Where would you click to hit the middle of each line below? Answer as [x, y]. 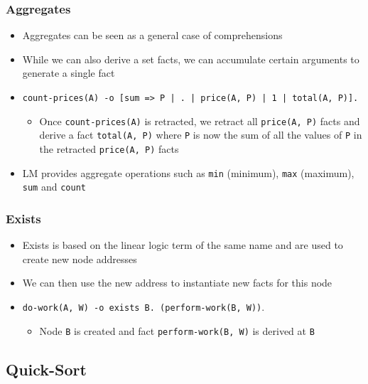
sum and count [54, 187]
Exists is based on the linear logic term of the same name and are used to [183, 245]
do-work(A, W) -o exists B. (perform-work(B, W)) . [144, 306]
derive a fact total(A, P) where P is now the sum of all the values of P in [201, 135]
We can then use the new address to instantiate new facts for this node [177, 283]
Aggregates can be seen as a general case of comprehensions [152, 35]
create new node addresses [80, 258]
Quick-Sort [46, 369]
